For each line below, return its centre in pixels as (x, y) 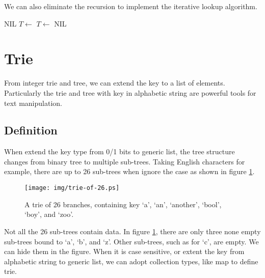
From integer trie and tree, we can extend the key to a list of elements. (115, 83)
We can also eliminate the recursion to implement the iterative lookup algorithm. (131, 6)
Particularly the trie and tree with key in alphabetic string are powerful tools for (130, 92)
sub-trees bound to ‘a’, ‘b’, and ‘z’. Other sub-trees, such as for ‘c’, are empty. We (131, 241)
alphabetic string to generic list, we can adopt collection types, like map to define (131, 261)
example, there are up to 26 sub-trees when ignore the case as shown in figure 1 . (129, 171)
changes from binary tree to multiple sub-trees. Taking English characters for (125, 161)
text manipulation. (33, 103)
